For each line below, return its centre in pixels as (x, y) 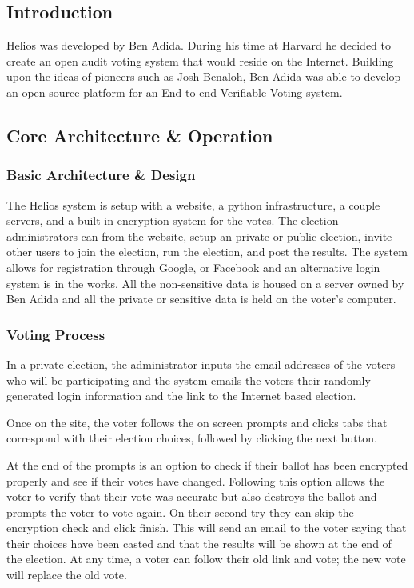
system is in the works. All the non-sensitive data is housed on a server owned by (205, 283)
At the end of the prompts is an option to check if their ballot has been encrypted (207, 464)
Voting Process (56, 334)
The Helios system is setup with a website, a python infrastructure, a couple (193, 204)
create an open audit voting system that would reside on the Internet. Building (200, 60)
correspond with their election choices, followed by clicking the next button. (192, 438)
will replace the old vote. (67, 575)
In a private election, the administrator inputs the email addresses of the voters (201, 364)
